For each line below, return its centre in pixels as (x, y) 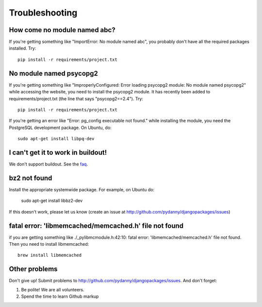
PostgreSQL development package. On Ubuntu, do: (60, 127)
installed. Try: (23, 48)
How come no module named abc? (62, 30)
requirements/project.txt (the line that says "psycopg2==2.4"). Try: (76, 99)
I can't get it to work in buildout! (58, 153)
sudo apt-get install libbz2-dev (52, 201)
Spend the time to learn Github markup (60, 296)
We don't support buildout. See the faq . (49, 164)
